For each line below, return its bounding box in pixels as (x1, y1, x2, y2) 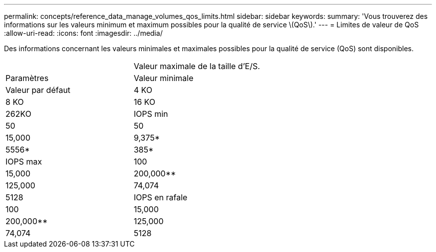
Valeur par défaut (5, 85, 71, 95)
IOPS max (5, 157, 42, 167)
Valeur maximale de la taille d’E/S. (133, 61, 260, 71)
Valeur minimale (133, 73, 194, 83)
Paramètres (5, 73, 49, 83)
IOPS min (133, 109, 168, 119)
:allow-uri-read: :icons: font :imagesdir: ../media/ (4, 29, 163, 37)
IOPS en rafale (133, 192, 188, 202)
